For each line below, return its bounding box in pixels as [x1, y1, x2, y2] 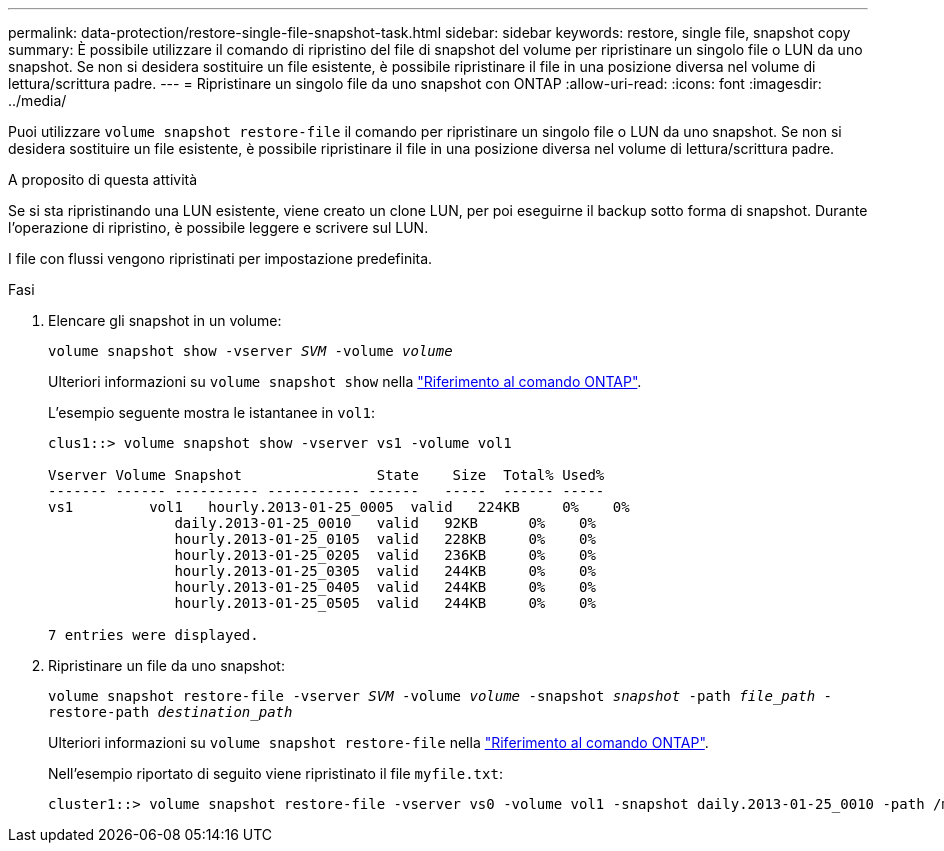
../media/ [8, 92, 67, 109]
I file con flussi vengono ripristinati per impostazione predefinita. [8, 250, 433, 267]
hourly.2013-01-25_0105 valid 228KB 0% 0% [174, 531, 596, 547]
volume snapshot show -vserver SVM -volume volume [48, 343, 453, 359]
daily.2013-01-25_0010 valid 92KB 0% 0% [174, 515, 596, 531]
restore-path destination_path [48, 704, 293, 720]
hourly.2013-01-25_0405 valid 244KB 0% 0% [174, 579, 596, 595]
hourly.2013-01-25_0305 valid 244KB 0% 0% [174, 563, 596, 579]
